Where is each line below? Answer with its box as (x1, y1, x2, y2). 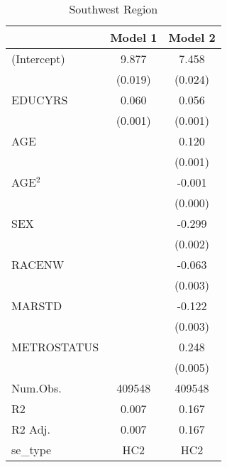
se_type (11, 441, 52, 458)
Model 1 (110, 29, 157, 45)
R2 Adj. (11, 421, 50, 437)
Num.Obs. (11, 380, 62, 396)
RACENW (11, 256, 65, 273)
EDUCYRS (11, 92, 68, 108)
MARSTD (11, 297, 62, 314)
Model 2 (168, 29, 216, 45)
